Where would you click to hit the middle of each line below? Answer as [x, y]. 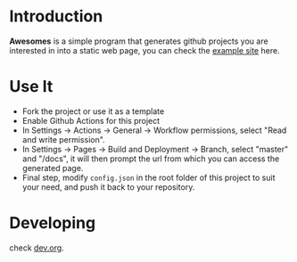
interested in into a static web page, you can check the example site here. [144, 50]
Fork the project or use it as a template [93, 111]
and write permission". [63, 139]
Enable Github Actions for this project [91, 120]
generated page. [53, 168]
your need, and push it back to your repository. [108, 187]
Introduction [56, 16]
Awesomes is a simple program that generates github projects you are [139, 41]
